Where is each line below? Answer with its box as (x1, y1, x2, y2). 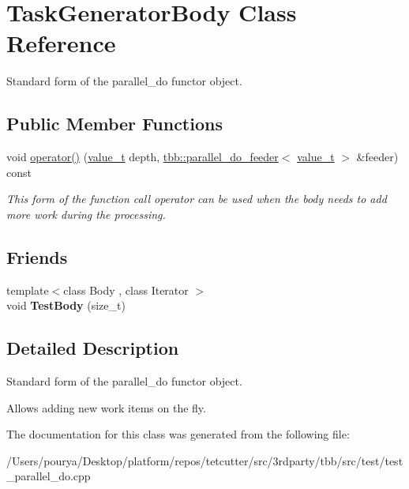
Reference (6, 27, 116, 59)
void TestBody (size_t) (6, 297, 126, 314)
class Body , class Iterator (63, 281, 189, 298)
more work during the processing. (6, 205, 166, 222)
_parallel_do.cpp (6, 468, 91, 484)
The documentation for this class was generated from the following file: (6, 426, 350, 442)
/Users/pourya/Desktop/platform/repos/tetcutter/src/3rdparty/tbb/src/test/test (6, 452, 403, 468)
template (6, 281, 49, 298)
